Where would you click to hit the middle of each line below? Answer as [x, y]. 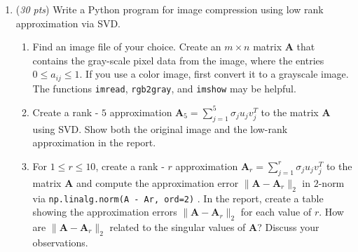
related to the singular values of [178, 227]
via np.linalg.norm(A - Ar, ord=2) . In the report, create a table [178, 198]
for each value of [276, 212]
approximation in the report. [94, 142]
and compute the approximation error [157, 182]
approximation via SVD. [68, 23]
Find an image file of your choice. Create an [127, 47]
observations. [60, 242]
